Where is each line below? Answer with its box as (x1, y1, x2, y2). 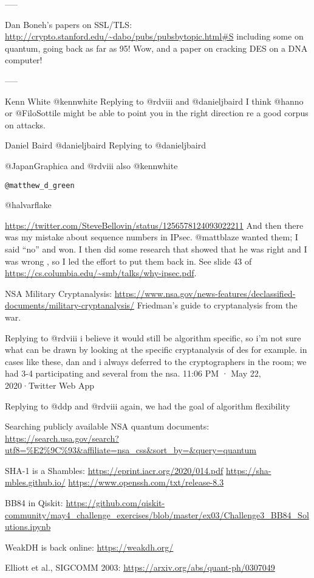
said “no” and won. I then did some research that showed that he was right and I (5, 242, 307, 255)
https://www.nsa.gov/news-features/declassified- (114, 287, 296, 299)
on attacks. (5, 118, 46, 131)
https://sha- (226, 464, 271, 476)
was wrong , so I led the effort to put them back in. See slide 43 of (5, 254, 252, 267)
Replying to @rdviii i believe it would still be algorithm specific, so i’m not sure (5, 331, 301, 344)
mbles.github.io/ (5, 476, 66, 489)
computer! (5, 54, 43, 66)
